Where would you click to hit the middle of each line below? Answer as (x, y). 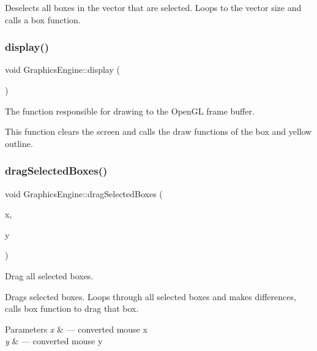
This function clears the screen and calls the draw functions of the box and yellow (158, 131)
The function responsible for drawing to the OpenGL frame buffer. (130, 111)
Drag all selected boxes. (49, 275)
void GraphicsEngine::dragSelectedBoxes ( (84, 193)
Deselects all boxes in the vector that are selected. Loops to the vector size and (153, 7)
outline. (19, 143)
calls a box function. (43, 19)
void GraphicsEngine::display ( (62, 70)
